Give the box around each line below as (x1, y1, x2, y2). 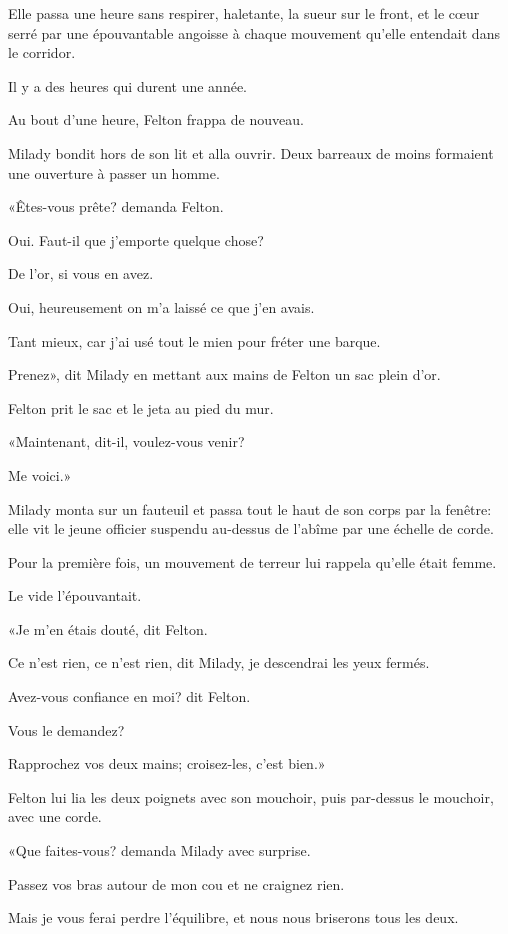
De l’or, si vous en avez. (8, 263, 154, 284)
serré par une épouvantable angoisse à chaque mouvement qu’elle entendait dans (8, 22, 500, 43)
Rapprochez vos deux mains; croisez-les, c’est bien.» (8, 753, 326, 774)
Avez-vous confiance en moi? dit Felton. (8, 686, 251, 707)
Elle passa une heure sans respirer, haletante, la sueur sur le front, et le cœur (8, 3, 480, 23)
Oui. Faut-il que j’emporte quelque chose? (8, 229, 264, 250)
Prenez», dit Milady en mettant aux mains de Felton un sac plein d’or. (8, 364, 441, 385)
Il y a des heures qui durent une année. (8, 75, 248, 96)
